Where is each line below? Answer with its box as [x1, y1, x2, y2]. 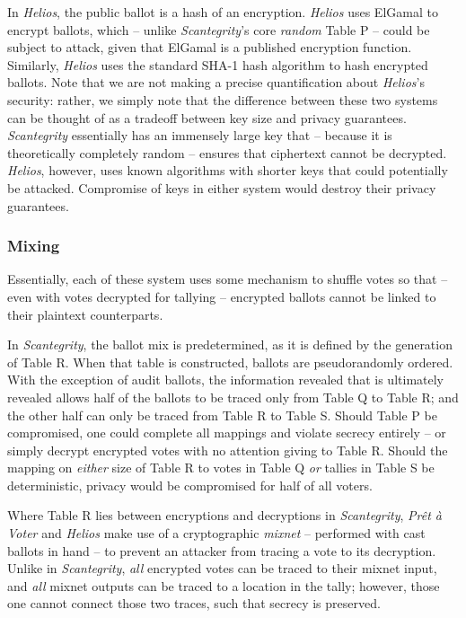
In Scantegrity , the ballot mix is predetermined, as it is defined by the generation [7, 335, 453, 354]
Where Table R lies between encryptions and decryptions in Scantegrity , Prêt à [7, 506, 442, 525]
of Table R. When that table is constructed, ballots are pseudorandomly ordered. [7, 352, 453, 371]
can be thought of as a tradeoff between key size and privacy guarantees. [7, 108, 407, 127]
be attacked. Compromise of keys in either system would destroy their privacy [7, 178, 436, 197]
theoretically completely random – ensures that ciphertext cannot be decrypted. [7, 143, 447, 162]
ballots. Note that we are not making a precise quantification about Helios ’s [7, 73, 425, 92]
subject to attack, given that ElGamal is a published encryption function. [7, 38, 412, 57]
